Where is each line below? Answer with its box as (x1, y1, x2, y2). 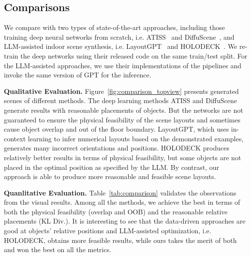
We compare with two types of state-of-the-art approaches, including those (4, 22, 225, 32)
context (4, 133, 26, 143)
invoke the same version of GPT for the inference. (4, 70, 151, 80)
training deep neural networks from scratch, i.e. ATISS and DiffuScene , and (4, 31, 235, 42)
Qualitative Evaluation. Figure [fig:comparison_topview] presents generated (4, 86, 239, 96)
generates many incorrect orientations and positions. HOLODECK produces (4, 143, 229, 153)
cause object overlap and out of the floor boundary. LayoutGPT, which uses (4, 124, 229, 134)
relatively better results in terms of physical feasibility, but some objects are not (4, 152, 241, 162)
